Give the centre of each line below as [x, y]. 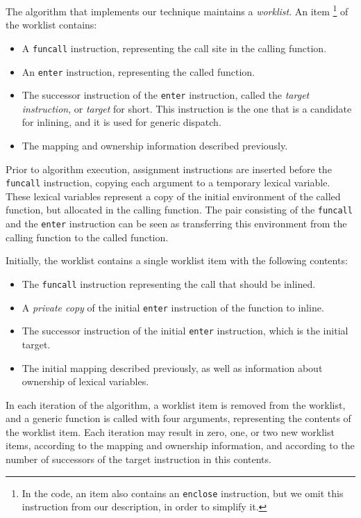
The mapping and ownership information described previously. [155, 145]
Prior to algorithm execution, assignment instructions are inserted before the [169, 169]
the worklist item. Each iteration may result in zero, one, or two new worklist [170, 431]
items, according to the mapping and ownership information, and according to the [180, 445]
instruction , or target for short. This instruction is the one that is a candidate [187, 108]
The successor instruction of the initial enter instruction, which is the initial [185, 331]
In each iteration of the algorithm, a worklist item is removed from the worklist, [176, 404]
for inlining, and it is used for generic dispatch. [121, 122]
